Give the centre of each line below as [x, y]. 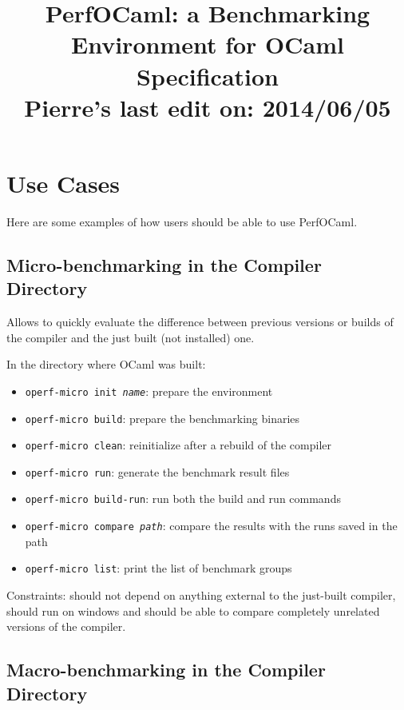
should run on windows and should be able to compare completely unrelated [193, 610]
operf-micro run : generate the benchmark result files [157, 471]
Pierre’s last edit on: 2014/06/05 [208, 107]
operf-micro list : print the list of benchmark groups [158, 568]
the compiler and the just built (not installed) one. [131, 337]
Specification [208, 76]
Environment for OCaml [208, 44]
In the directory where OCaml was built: [106, 364]
